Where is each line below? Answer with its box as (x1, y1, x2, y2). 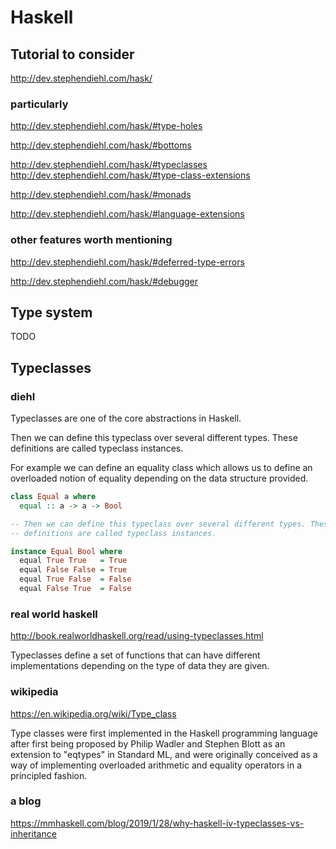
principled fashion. (10, 769, 88, 781)
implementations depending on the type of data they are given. (10, 660, 270, 672)
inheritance (10, 827, 57, 840)
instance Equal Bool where (10, 546, 123, 556)
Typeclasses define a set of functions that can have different (10, 649, 261, 661)
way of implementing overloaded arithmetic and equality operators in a (10, 759, 303, 771)
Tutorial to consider (10, 46, 135, 63)
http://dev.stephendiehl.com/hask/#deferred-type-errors (10, 256, 245, 268)
